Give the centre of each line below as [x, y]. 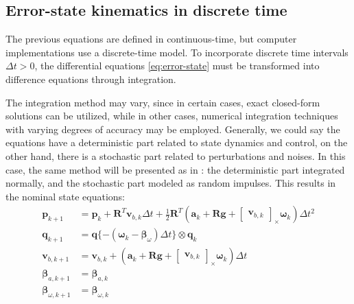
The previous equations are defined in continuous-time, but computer [151, 39]
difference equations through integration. [91, 79]
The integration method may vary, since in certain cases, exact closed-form [163, 102]
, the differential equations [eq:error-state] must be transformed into [177, 66]
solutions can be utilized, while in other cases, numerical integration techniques [172, 116]
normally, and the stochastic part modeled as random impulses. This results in [171, 183]
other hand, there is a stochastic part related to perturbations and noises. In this [176, 155]
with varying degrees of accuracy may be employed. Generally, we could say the [173, 129]
